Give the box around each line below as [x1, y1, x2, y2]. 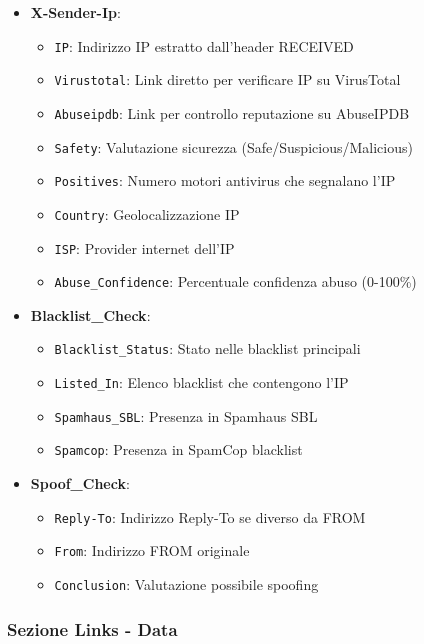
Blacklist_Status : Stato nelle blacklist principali [54, 338, 361, 359]
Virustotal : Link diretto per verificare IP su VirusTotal [54, 69, 401, 90]
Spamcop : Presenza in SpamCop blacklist [54, 439, 303, 460]
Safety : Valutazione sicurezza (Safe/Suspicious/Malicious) [54, 136, 413, 157]
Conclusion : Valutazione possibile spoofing [54, 573, 319, 594]
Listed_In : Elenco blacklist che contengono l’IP [54, 372, 349, 393]
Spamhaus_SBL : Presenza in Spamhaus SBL [54, 405, 318, 426]
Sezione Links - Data [7, 616, 178, 641]
